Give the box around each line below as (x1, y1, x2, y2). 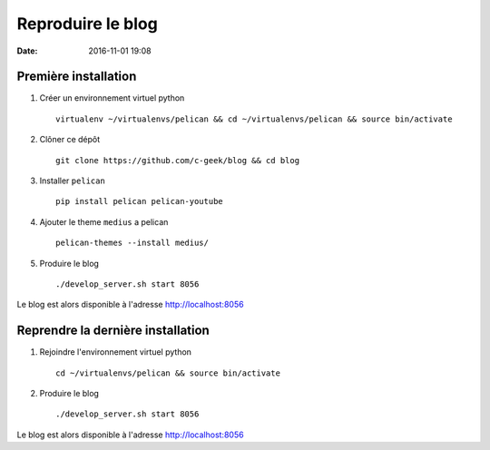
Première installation (16, 69, 137, 84)
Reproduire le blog (16, 14, 158, 34)
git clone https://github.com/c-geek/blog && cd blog (55, 155, 299, 165)
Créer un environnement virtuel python (39, 93, 185, 103)
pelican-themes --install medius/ (55, 238, 209, 249)
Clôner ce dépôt (39, 134, 101, 145)
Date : (16, 45, 38, 56)
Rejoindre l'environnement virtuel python (39, 347, 192, 357)
